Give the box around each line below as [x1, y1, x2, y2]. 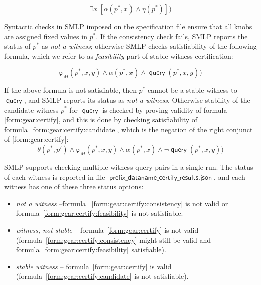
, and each [214, 171, 245, 182]
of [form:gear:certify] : [4, 134, 69, 145]
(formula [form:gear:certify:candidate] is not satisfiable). [16, 271, 189, 281]
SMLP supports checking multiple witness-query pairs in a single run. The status [4, 161, 253, 172]
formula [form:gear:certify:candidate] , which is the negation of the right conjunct [4, 124, 253, 134]
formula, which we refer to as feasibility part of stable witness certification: [4, 50, 233, 61]
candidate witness [4, 104, 59, 115]
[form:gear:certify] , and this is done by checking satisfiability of [4, 114, 198, 125]
